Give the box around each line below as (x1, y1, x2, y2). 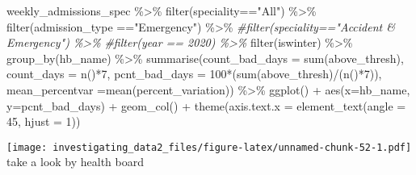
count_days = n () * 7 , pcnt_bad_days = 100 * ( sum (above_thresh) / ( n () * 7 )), (6, 65, 382, 82)
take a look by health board (6, 153, 145, 170)
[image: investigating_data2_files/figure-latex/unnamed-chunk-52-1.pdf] (6, 141, 412, 153)
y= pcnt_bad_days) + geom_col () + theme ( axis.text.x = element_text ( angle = (6, 97, 406, 114)
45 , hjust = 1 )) (6, 113, 81, 130)
